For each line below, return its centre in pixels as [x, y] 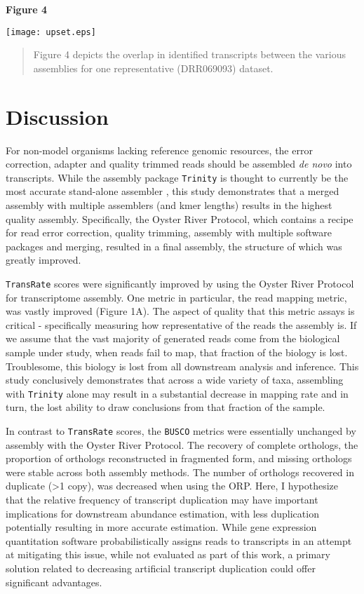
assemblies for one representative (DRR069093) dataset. [153, 68]
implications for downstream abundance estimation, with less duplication [162, 513]
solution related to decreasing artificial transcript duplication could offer [161, 568]
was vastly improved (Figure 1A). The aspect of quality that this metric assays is [180, 311]
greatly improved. [43, 260]
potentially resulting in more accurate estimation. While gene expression [161, 527]
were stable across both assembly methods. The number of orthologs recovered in [180, 472]
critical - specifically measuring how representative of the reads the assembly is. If [181, 324]
